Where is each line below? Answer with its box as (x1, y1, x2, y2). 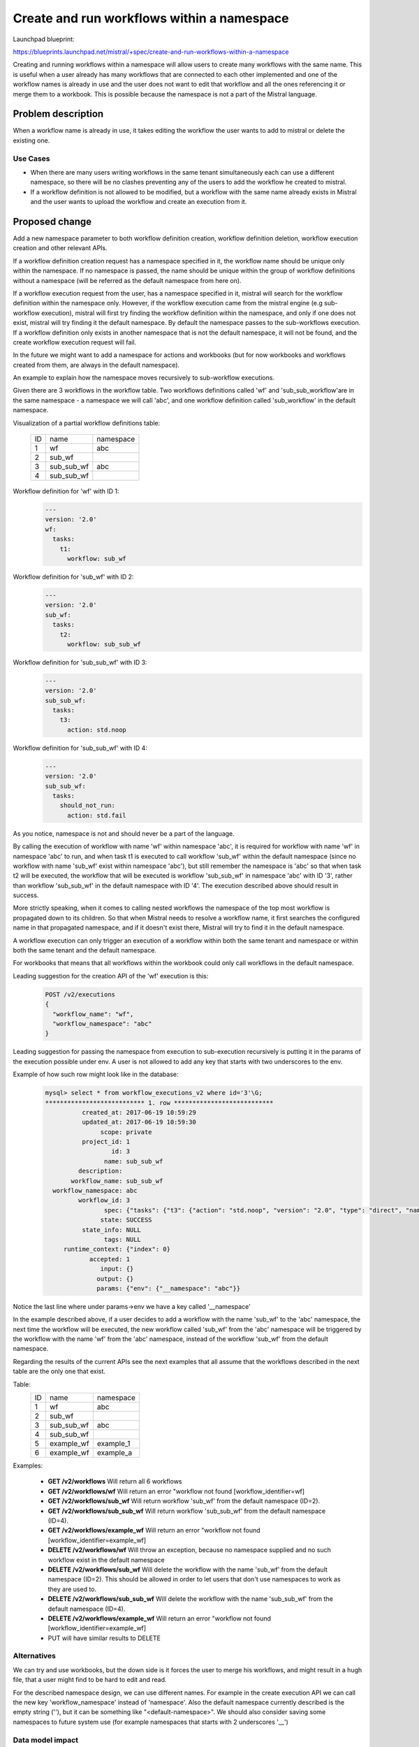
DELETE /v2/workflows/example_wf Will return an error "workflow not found (47, 1614, 272, 1623)
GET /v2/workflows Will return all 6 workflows (47, 1477, 182, 1486)
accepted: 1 (89, 1255, 131, 1263)
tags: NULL (103, 1235, 141, 1243)
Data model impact (13, 1735, 79, 1745)
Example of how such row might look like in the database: (13, 1070, 179, 1079)
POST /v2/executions (45, 990, 115, 999)
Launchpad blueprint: (13, 35, 75, 43)
